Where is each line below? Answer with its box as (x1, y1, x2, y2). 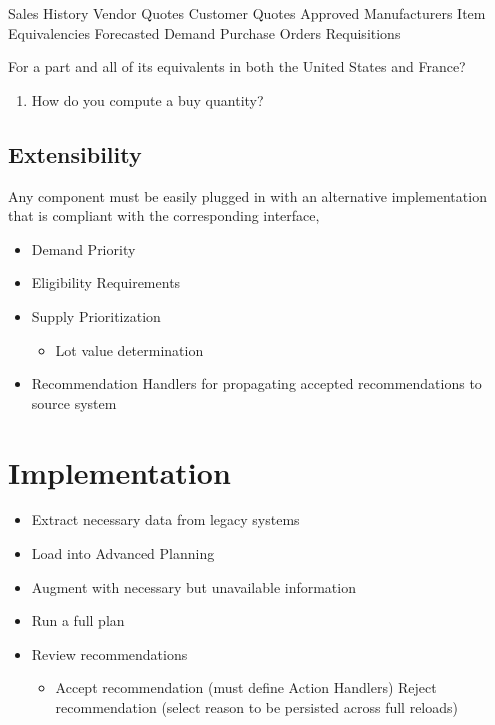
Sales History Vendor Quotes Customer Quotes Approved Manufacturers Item (8, 3, 486, 23)
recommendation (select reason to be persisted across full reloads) (55, 697, 459, 718)
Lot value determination (55, 339, 204, 360)
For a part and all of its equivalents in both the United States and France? (8, 56, 466, 77)
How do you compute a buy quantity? (31, 89, 264, 110)
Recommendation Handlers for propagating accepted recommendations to (31, 373, 482, 394)
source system (31, 392, 117, 413)
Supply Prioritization (31, 305, 161, 326)
